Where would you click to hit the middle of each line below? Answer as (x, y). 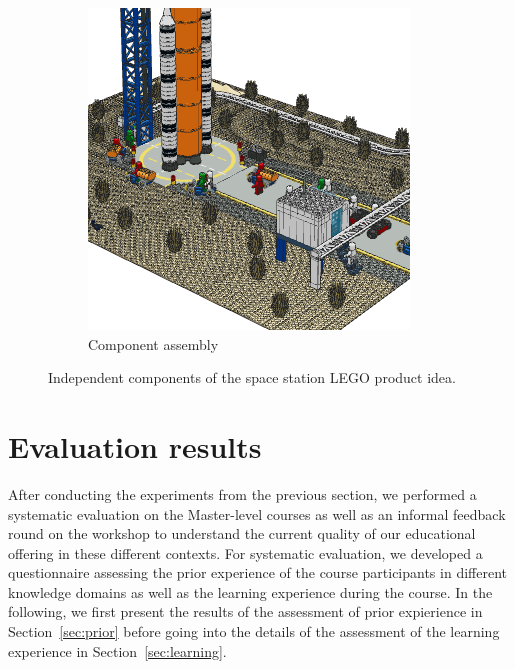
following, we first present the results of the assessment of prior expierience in (245, 611)
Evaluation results (135, 445)
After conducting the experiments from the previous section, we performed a (242, 493)
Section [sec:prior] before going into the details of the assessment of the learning (254, 631)
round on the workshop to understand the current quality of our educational (242, 533)
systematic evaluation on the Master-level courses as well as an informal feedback (257, 513)
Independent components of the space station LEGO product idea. (252, 377)
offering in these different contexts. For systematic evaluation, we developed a (245, 552)
